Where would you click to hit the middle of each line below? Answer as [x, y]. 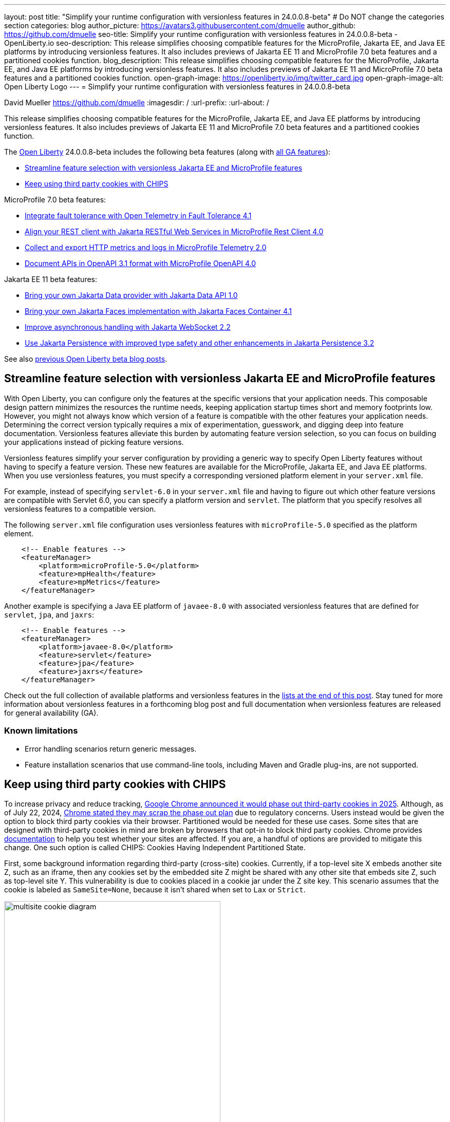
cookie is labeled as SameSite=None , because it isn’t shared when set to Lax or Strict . [155, 890]
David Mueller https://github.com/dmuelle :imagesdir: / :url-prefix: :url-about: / [137, 102]
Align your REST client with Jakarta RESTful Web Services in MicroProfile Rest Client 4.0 [174, 231]
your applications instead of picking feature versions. [94, 442]
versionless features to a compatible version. [80, 509]
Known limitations [41, 731]
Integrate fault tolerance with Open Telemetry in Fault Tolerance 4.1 [138, 216]
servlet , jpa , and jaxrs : [49, 614]
